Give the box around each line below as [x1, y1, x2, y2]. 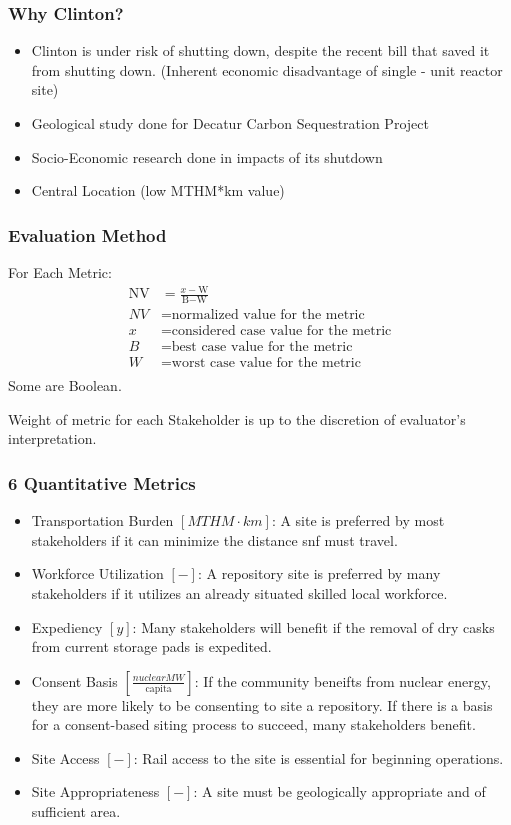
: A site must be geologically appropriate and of [193, 781, 486, 802]
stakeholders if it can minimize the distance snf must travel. [31, 529, 398, 550]
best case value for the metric [171, 340, 353, 355]
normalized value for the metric [171, 307, 365, 322]
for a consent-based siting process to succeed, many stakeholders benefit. [31, 714, 476, 735]
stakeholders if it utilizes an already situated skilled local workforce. [31, 582, 448, 603]
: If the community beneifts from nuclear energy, [194, 670, 491, 691]
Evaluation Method [8, 222, 167, 247]
